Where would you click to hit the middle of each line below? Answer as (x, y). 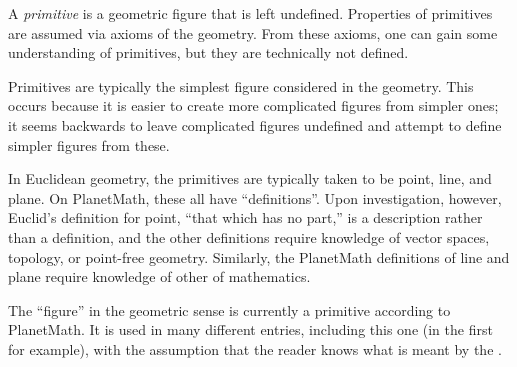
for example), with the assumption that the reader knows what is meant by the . (255, 348)
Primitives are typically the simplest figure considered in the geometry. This (241, 85)
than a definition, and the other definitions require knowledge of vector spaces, (249, 236)
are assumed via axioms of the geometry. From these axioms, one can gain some (253, 32)
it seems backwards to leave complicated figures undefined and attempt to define (255, 124)
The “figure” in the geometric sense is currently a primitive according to (229, 309)
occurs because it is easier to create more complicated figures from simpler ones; (253, 105)
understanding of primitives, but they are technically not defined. (208, 52)
